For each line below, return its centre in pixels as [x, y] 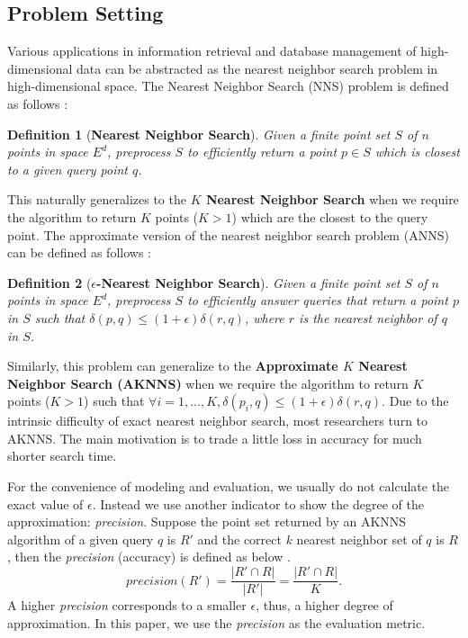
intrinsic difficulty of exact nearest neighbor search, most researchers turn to [218, 421]
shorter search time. [62, 456]
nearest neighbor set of [359, 539]
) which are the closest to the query [330, 216]
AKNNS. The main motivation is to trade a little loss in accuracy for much [215, 438]
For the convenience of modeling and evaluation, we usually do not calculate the [229, 486]
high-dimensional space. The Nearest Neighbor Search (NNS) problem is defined [228, 86]
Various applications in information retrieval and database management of [212, 51]
